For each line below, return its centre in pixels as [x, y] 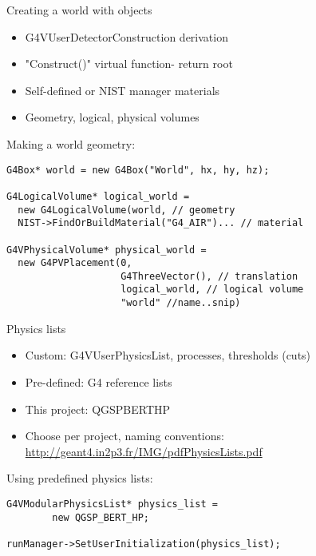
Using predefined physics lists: [80, 478]
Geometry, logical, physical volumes [112, 117]
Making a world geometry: [71, 143]
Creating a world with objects [79, 10]
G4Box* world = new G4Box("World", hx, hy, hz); [138, 170]
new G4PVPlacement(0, [75, 263]
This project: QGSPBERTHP [98, 409]
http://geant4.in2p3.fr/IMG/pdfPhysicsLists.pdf [144, 451]
